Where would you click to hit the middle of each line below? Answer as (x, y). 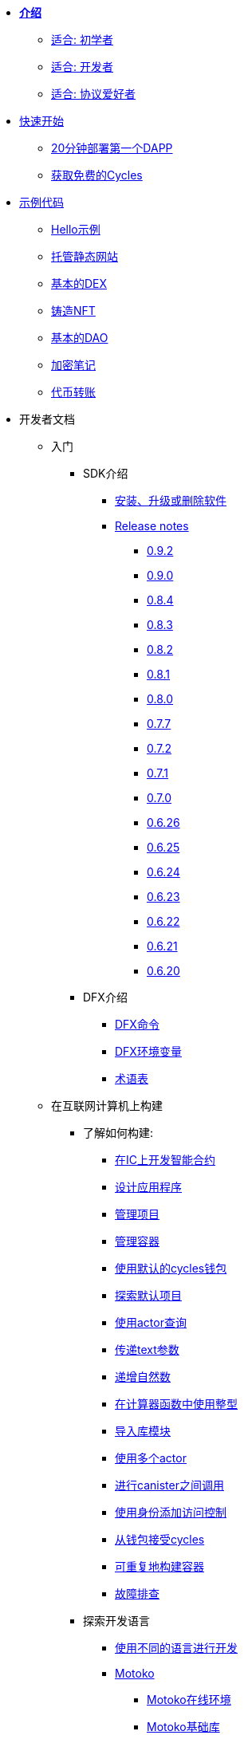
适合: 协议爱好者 (93, 94)
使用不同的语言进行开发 (176, 1648)
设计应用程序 (148, 1187)
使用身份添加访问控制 (171, 1512)
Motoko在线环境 (189, 1700)
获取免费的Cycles (97, 175)
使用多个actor (151, 1458)
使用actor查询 (151, 1322)
